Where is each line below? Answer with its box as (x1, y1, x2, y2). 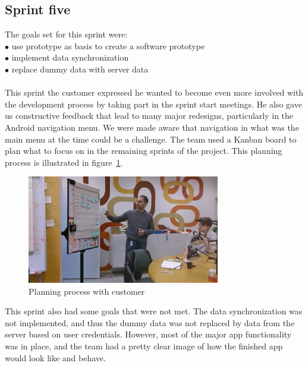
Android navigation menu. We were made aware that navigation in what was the (5, 121, 299, 133)
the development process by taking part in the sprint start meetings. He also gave (5, 97, 302, 110)
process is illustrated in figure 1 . (5, 156, 123, 168)
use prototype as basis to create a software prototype (11, 39, 205, 52)
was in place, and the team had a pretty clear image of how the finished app (5, 340, 283, 352)
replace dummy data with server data (11, 62, 149, 75)
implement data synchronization (11, 51, 129, 64)
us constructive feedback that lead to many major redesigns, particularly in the (5, 109, 294, 122)
